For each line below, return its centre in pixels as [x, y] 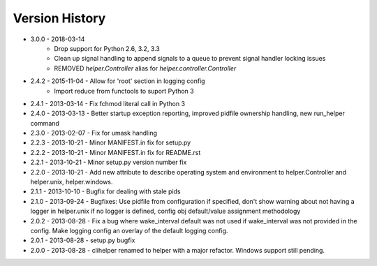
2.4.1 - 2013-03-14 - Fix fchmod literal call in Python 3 [108, 103]
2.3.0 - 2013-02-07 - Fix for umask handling [94, 133]
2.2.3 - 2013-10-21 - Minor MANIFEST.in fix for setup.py [111, 142]
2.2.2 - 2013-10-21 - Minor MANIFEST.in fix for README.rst [116, 152]
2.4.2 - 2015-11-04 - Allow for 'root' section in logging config [118, 81]
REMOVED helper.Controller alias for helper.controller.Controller [145, 68]
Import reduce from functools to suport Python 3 [124, 91]
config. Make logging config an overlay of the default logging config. [129, 230]
